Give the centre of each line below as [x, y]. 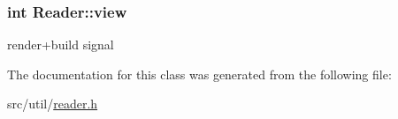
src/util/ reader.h [53, 104]
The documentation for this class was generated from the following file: [199, 74]
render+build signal [61, 45]
